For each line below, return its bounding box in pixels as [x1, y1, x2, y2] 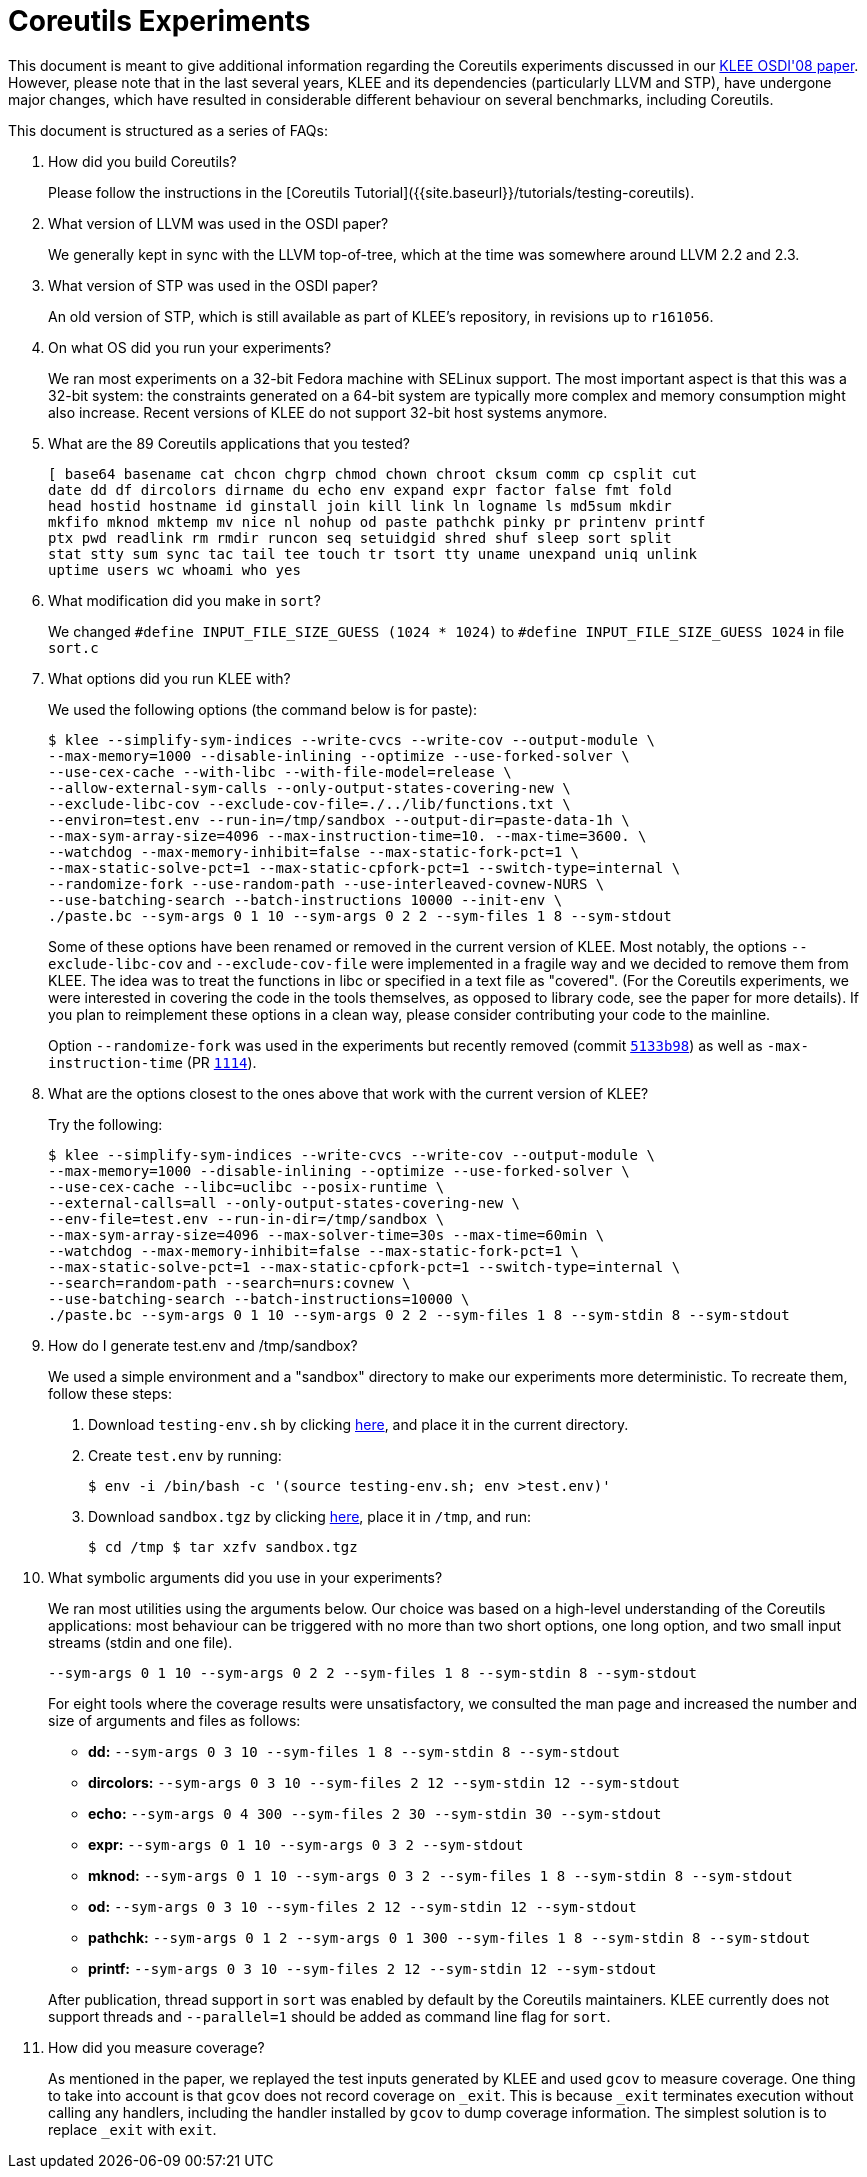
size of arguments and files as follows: [48, 1711, 301, 1729]
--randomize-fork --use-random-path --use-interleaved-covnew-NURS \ [48, 875, 605, 892]
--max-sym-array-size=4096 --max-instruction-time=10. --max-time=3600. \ [48, 827, 647, 844]
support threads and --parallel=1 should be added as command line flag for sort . [48, 2007, 611, 2025]
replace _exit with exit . [48, 2120, 217, 2138]
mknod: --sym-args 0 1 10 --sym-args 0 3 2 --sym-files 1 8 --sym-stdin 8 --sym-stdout [88, 1866, 793, 1884]
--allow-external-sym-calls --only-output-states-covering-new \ [48, 779, 571, 796]
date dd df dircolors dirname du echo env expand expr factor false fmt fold [48, 481, 672, 498]
